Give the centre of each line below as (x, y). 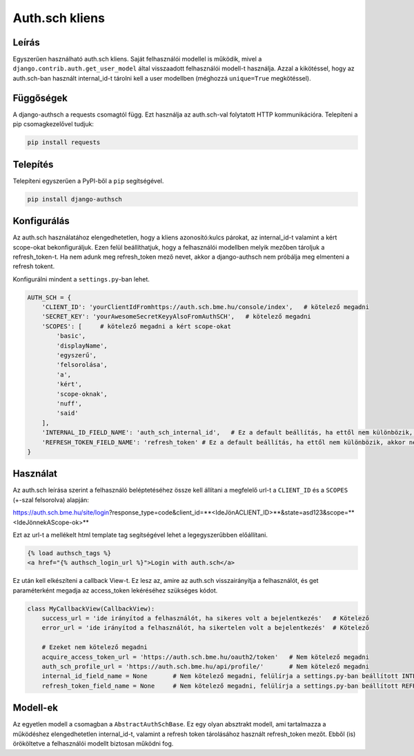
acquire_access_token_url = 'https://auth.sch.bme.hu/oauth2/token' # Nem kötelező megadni (205, 657)
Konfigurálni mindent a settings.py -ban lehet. (81, 279)
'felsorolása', (82, 365)
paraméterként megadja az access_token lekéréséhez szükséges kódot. (115, 590)
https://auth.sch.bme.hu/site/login (61, 513)
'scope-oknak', (82, 394)
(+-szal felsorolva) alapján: (51, 499)
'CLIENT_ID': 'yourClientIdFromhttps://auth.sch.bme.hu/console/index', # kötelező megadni (205, 307)
